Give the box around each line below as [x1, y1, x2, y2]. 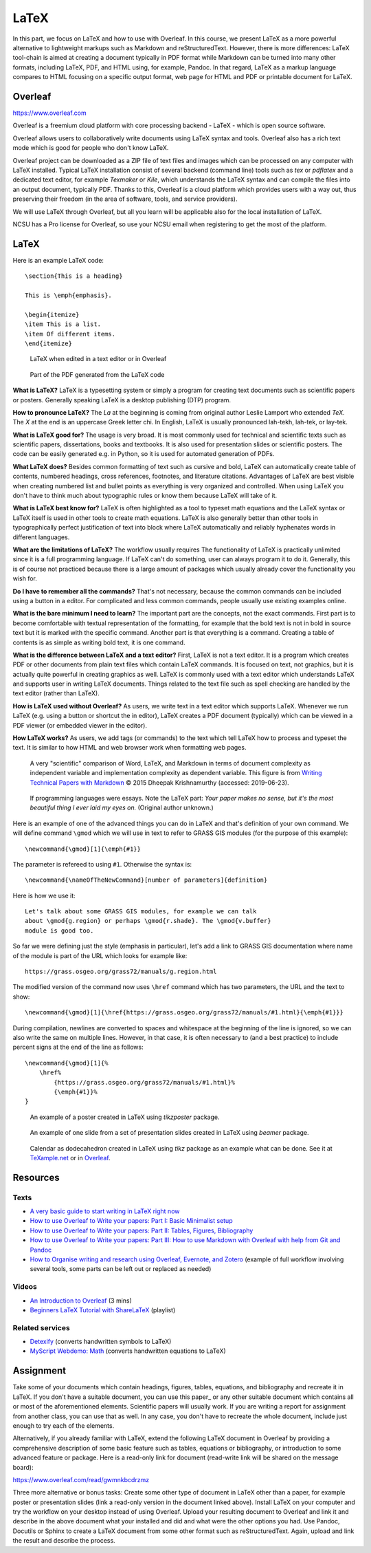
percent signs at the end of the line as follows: [12, 1043, 144, 1052]
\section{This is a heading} [25, 272, 123, 280]
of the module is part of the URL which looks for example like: [12, 951, 188, 959]
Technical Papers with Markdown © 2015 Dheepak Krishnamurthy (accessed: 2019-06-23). [30, 778, 289, 787]
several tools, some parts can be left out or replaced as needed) [30, 1265, 212, 1273]
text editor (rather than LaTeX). [12, 689, 100, 697]
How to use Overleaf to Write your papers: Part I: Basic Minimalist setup [30, 1217, 233, 1225]
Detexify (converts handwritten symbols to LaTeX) [30, 1338, 172, 1346]
